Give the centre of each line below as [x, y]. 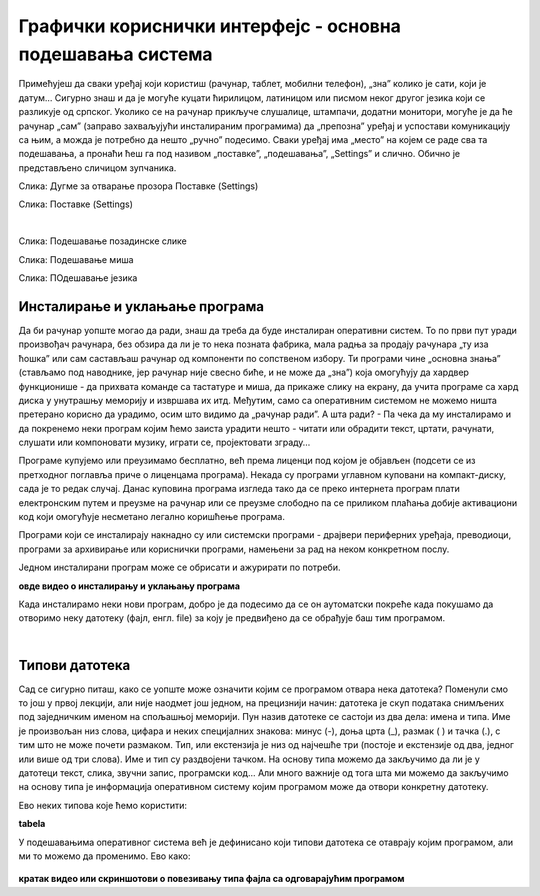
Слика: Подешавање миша [76, 259]
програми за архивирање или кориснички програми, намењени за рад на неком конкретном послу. [234, 549]
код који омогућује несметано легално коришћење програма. [151, 517]
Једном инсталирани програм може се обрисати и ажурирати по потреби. [179, 567]
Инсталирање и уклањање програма [141, 306]
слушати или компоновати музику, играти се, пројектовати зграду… [164, 442]
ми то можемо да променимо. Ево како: [104, 856]
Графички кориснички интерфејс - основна [210, 26]
